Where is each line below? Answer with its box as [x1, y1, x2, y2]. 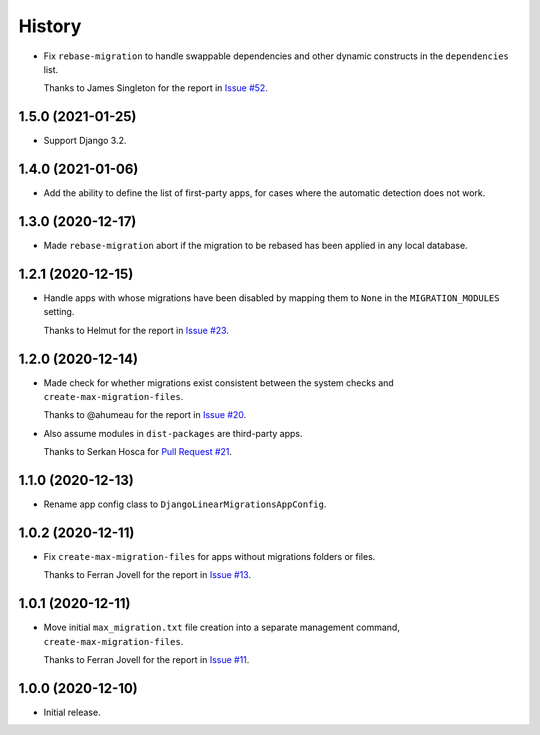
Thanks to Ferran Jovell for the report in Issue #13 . [43, 569, 252, 581]
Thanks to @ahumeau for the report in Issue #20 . [43, 409, 247, 421]
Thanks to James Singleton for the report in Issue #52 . [43, 82, 269, 94]
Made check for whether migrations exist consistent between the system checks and [43, 376, 394, 389]
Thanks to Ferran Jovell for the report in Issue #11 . [43, 654, 250, 666]
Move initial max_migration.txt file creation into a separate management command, [43, 621, 400, 634]
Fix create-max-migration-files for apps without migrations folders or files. [43, 551, 376, 563]
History [18, 15, 82, 37]
